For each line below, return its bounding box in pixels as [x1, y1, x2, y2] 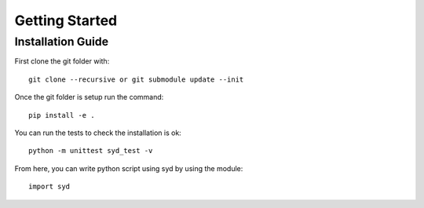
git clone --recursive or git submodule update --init [28, 75, 244, 84]
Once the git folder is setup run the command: [14, 93, 164, 102]
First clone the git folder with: [14, 57, 110, 66]
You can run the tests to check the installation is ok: [14, 128, 182, 137]
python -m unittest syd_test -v [28, 146, 153, 155]
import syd [28, 182, 71, 192]
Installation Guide [14, 35, 109, 49]
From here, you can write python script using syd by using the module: [14, 163, 243, 173]
